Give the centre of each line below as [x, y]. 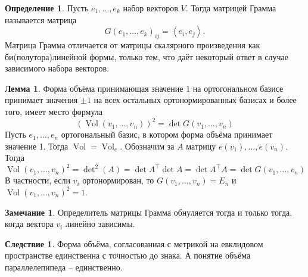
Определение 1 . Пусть [47, 8]
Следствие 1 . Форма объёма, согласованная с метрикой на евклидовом [134, 243]
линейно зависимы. [100, 224]
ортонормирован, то [118, 180]
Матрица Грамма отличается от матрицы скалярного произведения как [133, 44]
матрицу [201, 146]
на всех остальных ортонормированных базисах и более [195, 100]
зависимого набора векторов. [57, 68]
